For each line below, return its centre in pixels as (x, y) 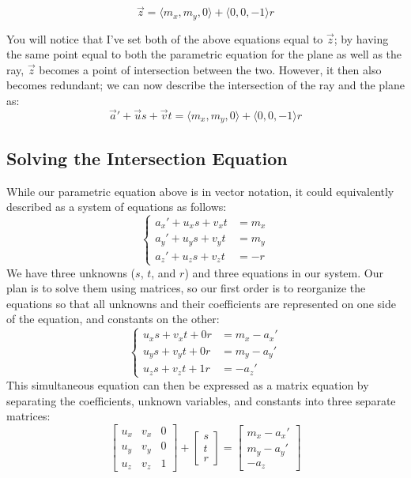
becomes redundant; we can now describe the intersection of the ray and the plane (205, 85)
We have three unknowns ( (71, 272)
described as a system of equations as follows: (117, 207)
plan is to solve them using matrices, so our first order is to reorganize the (186, 288)
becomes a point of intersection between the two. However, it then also (210, 69)
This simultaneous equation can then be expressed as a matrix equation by (188, 384)
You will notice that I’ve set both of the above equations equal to (165, 38)
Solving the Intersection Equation (147, 158)
